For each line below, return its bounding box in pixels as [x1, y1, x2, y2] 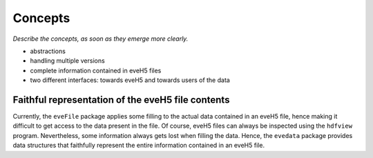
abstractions [30, 47, 66, 55]
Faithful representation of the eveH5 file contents [12, 94, 230, 106]
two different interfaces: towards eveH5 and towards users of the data [30, 76, 231, 84]
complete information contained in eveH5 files [30, 66, 162, 75]
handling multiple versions [30, 57, 105, 65]
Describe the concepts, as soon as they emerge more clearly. [12, 34, 189, 43]
